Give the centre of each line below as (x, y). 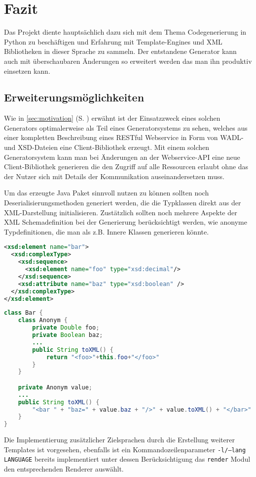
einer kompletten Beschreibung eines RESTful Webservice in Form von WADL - (124, 137)
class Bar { (23, 313)
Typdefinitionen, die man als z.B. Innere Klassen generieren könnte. (107, 231)
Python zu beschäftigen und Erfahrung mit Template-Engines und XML (113, 41)
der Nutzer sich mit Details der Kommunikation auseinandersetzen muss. (114, 176)
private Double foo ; (66, 328)
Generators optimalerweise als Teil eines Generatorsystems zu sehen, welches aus (126, 127)
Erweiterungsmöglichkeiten (74, 97)
